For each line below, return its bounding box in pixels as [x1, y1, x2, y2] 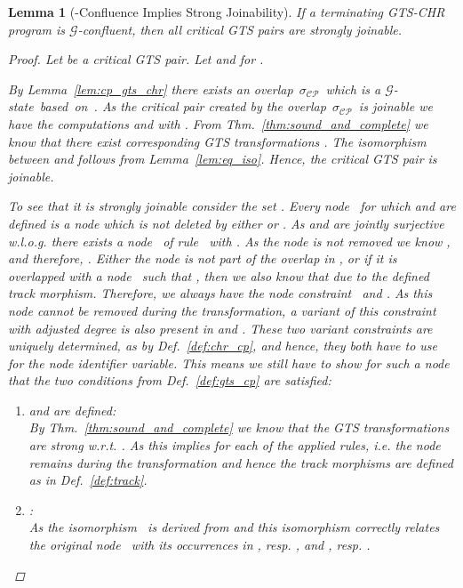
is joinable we [358, 97, 433, 116]
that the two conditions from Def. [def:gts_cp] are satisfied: [8, 371, 331, 390]
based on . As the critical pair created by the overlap [39, 97, 326, 116]
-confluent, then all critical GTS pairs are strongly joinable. [77, 20, 403, 38]
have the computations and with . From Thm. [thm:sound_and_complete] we [8, 114, 428, 133]
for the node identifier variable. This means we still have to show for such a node [8, 353, 450, 372]
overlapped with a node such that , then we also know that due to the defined [8, 266, 429, 285]
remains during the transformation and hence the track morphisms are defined [28, 453, 453, 471]
